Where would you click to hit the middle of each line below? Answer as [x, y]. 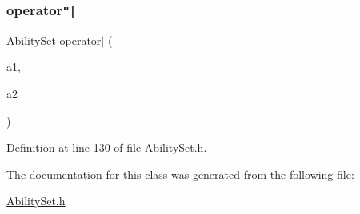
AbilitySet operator [54, 40]
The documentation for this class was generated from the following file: [180, 174]
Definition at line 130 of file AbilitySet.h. [107, 147]
